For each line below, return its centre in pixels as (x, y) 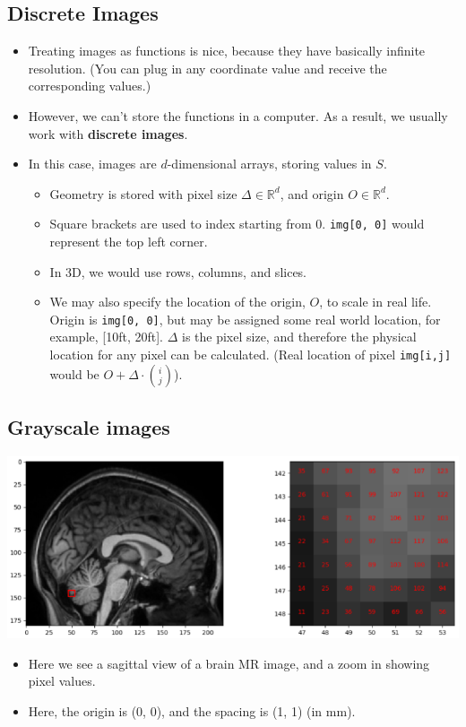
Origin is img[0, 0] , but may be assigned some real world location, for (245, 319)
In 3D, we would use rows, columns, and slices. (178, 271)
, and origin (312, 193)
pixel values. (62, 681)
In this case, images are (92, 164)
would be (74, 373)
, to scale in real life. (375, 302)
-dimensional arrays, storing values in (269, 164)
